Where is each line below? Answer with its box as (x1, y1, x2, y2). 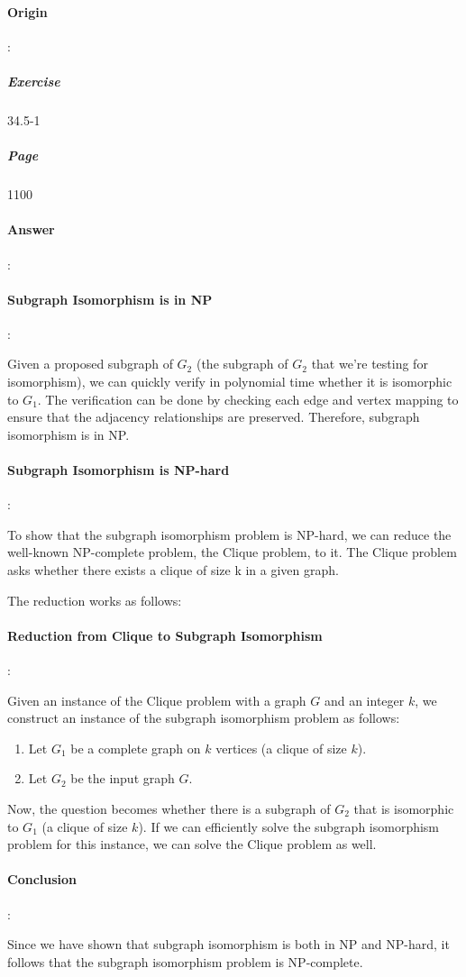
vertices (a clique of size (215, 738, 347, 757)
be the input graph (70, 769, 175, 788)
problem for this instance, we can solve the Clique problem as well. (7, 835, 377, 854)
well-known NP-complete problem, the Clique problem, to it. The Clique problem (7, 543, 457, 562)
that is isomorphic (353, 799, 454, 817)
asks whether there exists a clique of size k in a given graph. (7, 561, 339, 580)
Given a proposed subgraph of (7, 354, 173, 373)
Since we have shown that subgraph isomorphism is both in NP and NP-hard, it (7, 935, 450, 954)
